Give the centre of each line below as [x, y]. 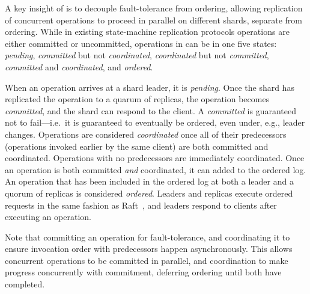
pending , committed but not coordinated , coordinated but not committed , [137, 55]
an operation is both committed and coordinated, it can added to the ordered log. [156, 169]
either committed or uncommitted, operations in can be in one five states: [141, 43]
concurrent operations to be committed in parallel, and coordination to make [147, 260]
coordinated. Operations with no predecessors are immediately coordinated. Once [155, 158]
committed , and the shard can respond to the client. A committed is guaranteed [150, 110]
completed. [25, 284]
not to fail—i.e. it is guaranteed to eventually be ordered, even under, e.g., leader [155, 122]
